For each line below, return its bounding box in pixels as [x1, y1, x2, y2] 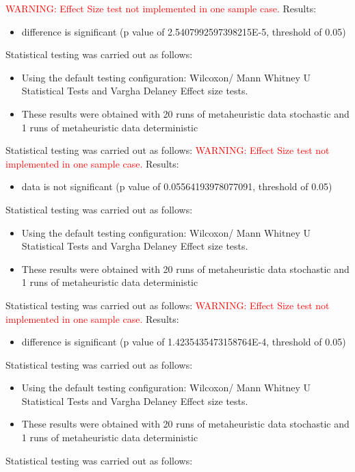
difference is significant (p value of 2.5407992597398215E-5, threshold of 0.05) [21, 24, 346, 38]
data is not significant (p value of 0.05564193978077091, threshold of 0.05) [21, 179, 332, 194]
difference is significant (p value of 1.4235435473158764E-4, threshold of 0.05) [21, 335, 346, 349]
